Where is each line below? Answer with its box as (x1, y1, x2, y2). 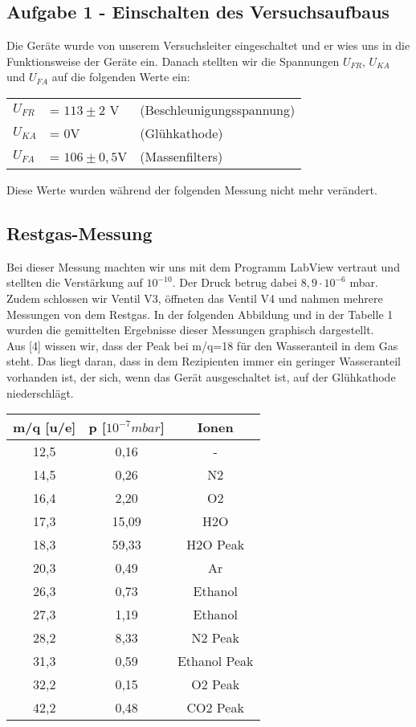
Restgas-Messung (6, 220, 153, 245)
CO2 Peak (186, 698, 244, 717)
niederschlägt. (6, 384, 74, 401)
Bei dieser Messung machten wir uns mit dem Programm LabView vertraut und (6, 258, 400, 275)
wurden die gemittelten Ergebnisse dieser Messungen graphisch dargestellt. (6, 321, 374, 338)
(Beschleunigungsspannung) (140, 100, 296, 119)
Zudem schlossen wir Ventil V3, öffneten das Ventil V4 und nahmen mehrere (6, 289, 383, 306)
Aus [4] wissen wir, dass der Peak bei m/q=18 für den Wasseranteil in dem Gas (6, 337, 398, 353)
